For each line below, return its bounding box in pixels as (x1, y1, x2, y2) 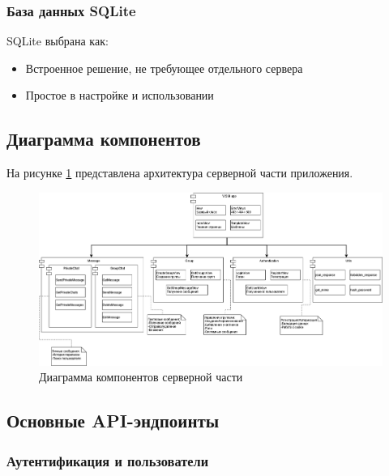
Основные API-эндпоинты (6, 408, 220, 433)
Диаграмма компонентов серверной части (39, 368, 243, 385)
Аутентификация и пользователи (6, 450, 209, 470)
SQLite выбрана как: (6, 32, 109, 49)
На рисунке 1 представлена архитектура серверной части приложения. (6, 164, 353, 181)
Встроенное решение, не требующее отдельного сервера (25, 59, 303, 76)
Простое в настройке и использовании (25, 87, 214, 104)
